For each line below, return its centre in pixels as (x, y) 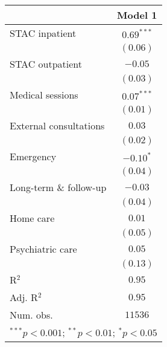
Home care (32, 218)
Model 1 (137, 15)
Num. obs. (31, 315)
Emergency (33, 156)
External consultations (57, 125)
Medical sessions (44, 95)
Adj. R (24, 297)
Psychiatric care (43, 249)
